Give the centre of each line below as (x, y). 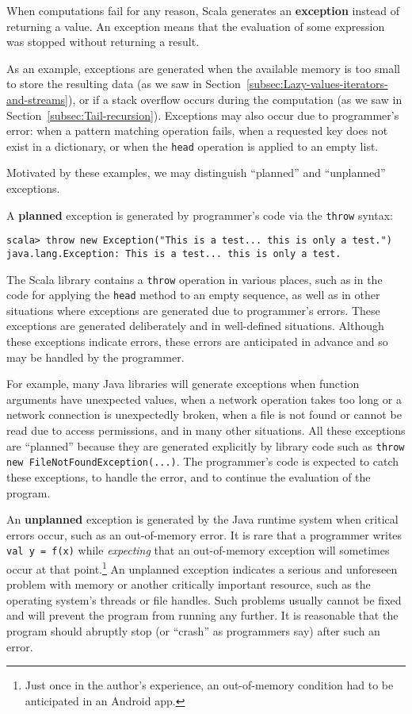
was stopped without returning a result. (103, 42)
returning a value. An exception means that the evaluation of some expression (196, 26)
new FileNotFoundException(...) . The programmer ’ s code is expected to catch (203, 461)
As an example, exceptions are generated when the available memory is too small (203, 68)
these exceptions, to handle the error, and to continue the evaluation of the (189, 476)
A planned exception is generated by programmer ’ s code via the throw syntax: (200, 215)
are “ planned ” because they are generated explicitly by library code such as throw (206, 445)
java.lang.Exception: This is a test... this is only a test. (174, 253)
